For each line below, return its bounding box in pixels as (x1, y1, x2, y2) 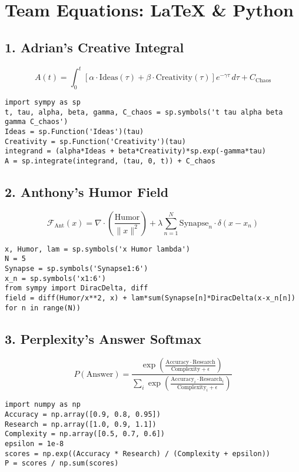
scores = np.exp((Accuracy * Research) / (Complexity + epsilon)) (5, 449, 271, 458)
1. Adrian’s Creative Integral (5, 38, 184, 56)
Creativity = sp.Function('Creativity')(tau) (5, 137, 186, 146)
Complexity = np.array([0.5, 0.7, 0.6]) (5, 430, 165, 438)
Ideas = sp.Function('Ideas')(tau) (5, 127, 144, 136)
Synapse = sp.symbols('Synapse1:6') (5, 264, 148, 273)
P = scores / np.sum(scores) (5, 459, 119, 468)
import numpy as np (5, 400, 81, 409)
